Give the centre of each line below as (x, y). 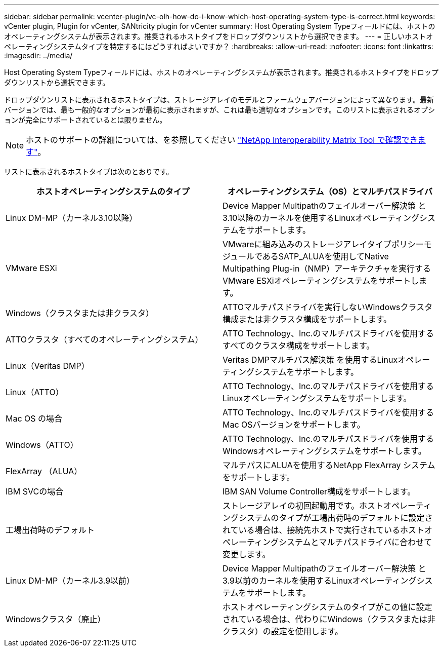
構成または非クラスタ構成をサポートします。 (307, 319)
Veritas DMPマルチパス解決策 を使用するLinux (310, 360)
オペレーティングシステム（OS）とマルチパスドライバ (330, 192)
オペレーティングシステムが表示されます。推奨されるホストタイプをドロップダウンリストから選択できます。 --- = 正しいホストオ (219, 36)
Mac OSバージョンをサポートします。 (294, 425)
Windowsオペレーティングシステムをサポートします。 (324, 451)
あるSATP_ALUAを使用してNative (325, 256)
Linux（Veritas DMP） (48, 366)
